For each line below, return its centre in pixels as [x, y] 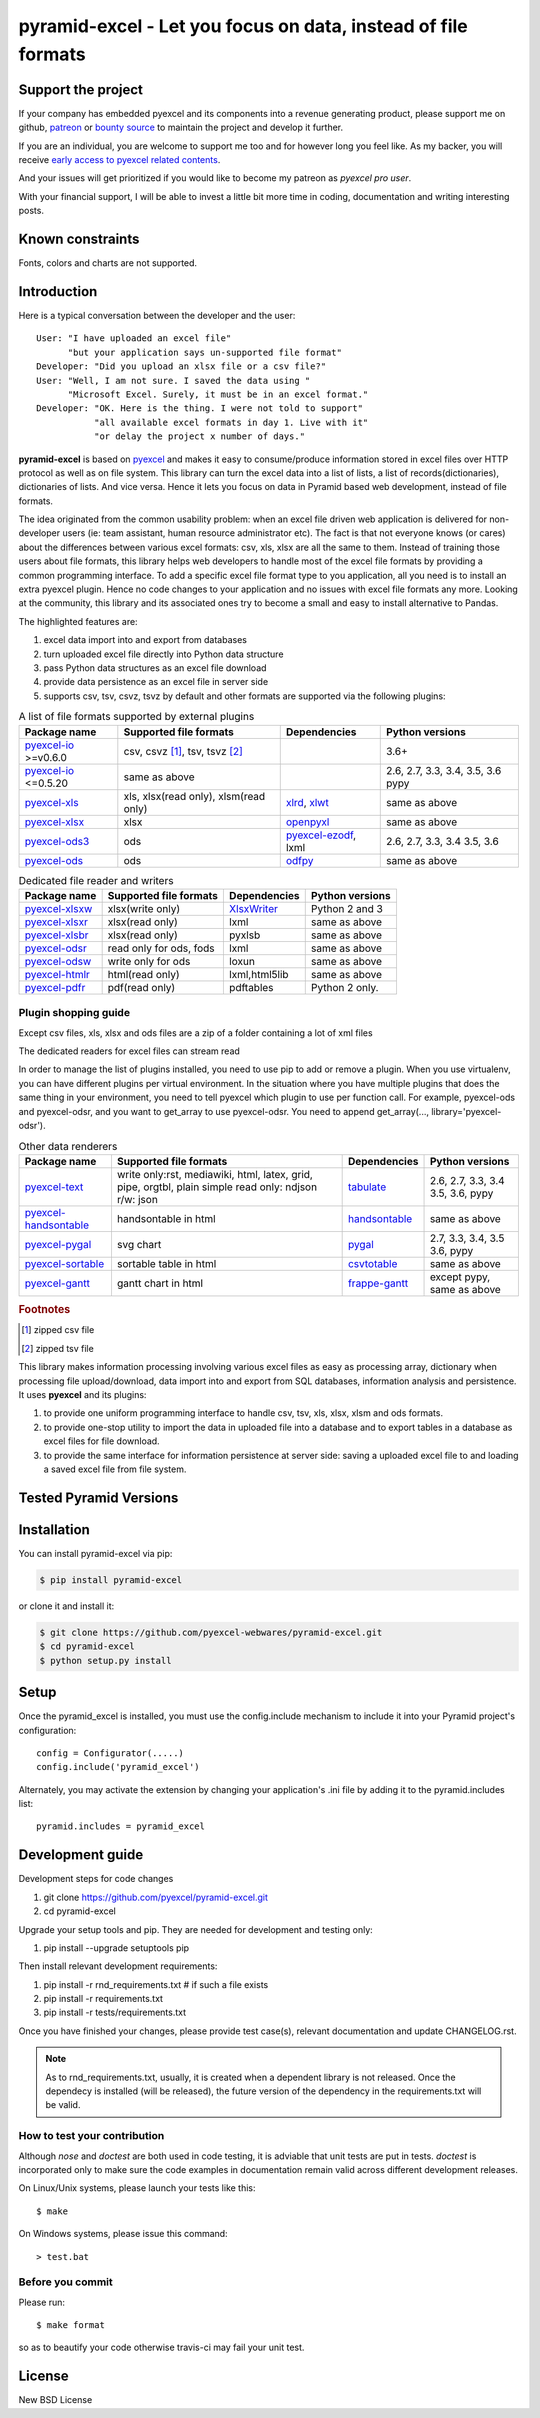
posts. [31, 211]
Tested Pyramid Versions [98, 1497]
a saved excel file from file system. [115, 1469]
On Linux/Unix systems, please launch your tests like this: [137, 2188]
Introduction [58, 291]
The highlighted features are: [78, 621]
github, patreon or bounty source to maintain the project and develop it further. [181, 127]
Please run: [41, 2302]
